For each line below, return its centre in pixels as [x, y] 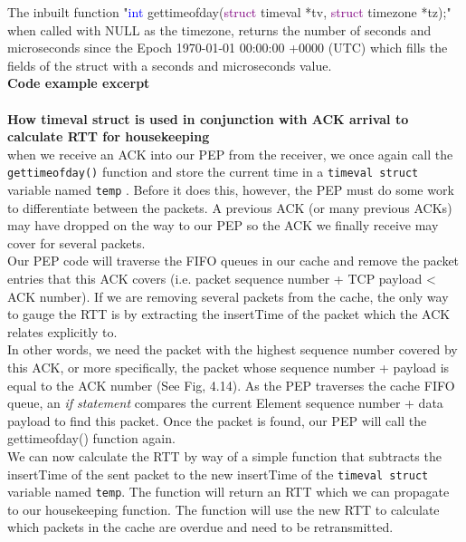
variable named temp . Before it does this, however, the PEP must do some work [231, 189]
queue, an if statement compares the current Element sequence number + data [225, 403]
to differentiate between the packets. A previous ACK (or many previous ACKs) [230, 207]
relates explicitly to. [62, 331]
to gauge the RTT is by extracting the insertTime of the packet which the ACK [229, 314]
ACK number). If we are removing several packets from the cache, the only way [228, 296]
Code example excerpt [79, 83]
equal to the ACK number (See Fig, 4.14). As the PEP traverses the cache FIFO [231, 385]
